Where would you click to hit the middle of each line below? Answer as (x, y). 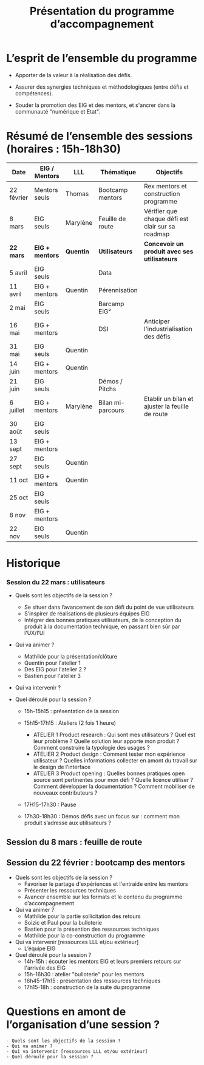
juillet (17, 410)
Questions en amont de (66, 1011)
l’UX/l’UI (34, 633)
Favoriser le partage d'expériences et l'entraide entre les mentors (106, 884)
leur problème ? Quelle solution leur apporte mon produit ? (106, 741)
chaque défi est (166, 219)
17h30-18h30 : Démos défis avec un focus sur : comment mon (102, 817)
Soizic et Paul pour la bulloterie (63, 922)
